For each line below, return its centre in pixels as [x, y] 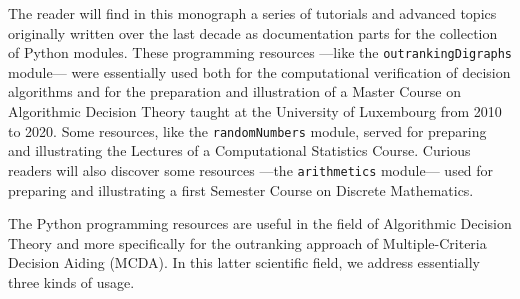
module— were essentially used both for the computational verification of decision [259, 71]
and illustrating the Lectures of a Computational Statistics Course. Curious [239, 150]
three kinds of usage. [71, 281]
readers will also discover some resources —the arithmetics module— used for [251, 169]
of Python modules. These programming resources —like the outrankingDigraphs [260, 52]
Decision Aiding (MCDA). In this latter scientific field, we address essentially [244, 262]
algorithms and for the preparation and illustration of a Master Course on [234, 91]
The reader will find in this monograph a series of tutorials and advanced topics [252, 13]
